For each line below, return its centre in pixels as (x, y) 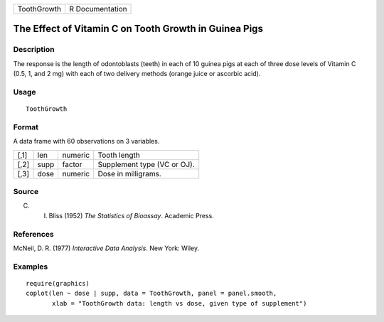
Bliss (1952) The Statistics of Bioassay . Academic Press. (132, 215)
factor (72, 164)
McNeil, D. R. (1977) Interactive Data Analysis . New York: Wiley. (106, 248)
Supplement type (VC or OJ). (146, 164)
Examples (31, 267)
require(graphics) (58, 283)
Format (26, 127)
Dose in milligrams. (129, 173)
